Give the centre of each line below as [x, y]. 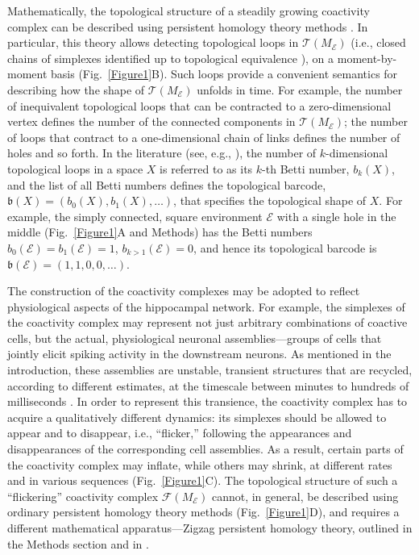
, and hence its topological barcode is [285, 247]
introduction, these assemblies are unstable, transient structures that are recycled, [210, 370]
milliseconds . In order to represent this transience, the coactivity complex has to [207, 401]
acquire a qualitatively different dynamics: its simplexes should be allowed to [197, 417]
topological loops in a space [75, 168]
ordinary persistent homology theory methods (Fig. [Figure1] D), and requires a [203, 512]
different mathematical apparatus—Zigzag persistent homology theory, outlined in [210, 528]
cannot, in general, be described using [305, 496]
